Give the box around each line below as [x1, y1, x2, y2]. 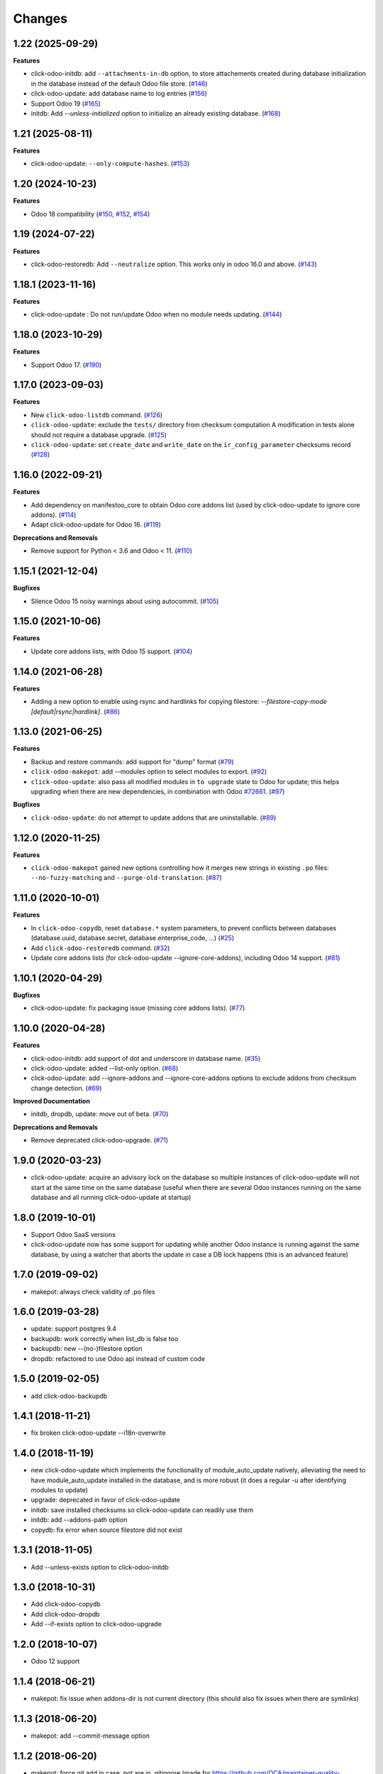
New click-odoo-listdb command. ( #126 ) [30, 410, 163, 419]
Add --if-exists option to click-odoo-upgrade [30, 1620, 162, 1629]
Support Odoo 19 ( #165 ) [30, 99, 101, 108]
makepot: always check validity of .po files [30, 1287, 155, 1296]
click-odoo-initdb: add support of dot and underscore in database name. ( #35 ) [30, 1054, 261, 1062]
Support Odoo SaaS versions [30, 1230, 116, 1238]
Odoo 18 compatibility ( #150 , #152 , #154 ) [30, 209, 150, 218]
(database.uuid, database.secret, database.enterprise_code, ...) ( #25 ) [30, 934, 235, 942]
